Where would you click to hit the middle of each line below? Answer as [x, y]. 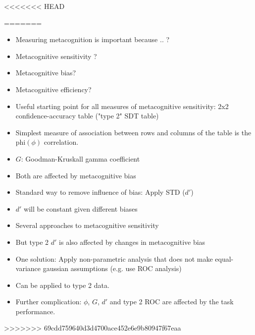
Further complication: [49, 302]
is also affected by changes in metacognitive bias [132, 242]
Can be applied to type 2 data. [62, 285]
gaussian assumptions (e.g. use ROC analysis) [112, 268]
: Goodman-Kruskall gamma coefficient [80, 158]
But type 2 [32, 242]
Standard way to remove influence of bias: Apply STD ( [100, 192]
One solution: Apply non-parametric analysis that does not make [114, 258]
